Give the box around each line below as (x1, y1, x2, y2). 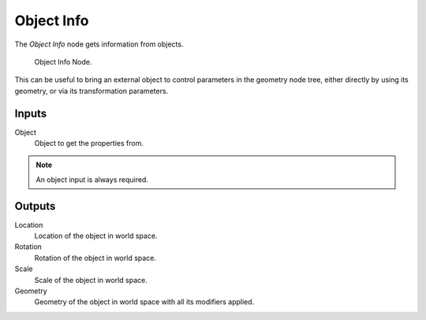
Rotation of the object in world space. (34, 253, 157, 262)
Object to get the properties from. (34, 139, 144, 148)
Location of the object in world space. (34, 231, 158, 240)
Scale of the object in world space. (34, 275, 148, 285)
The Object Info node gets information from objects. (14, 39, 184, 49)
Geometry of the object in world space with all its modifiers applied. (34, 297, 255, 307)
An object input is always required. (35, 174, 149, 184)
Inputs (14, 106, 47, 120)
